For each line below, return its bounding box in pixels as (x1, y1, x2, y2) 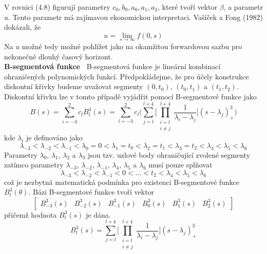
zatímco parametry (4, 159, 64, 170)
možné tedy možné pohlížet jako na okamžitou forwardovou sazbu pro (22, 41, 242, 51)
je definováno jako (26, 132, 83, 143)
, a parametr (223, 2, 263, 12)
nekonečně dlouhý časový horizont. (4, 51, 113, 61)
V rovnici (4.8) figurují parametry (4, 2, 110, 12)
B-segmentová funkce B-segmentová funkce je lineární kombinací (4, 61, 221, 72)
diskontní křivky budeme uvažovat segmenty (4, 81, 143, 92)
